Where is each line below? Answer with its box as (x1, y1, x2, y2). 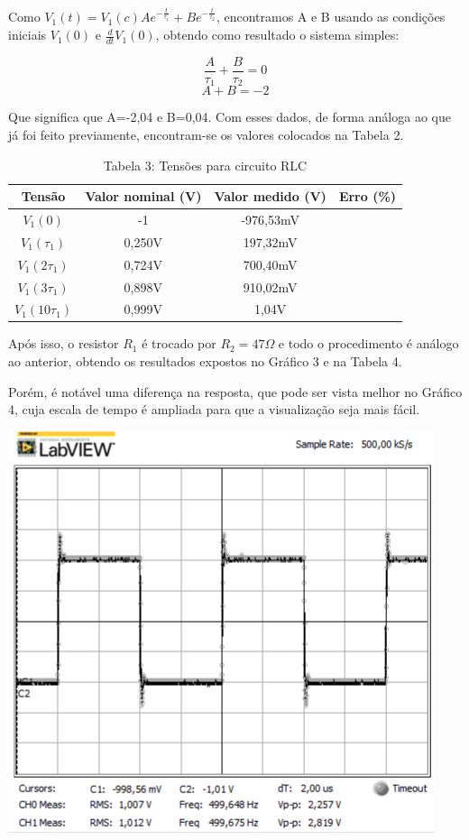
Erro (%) (338, 187, 397, 206)
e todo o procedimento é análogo (278, 334, 459, 353)
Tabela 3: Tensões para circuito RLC (103, 155, 308, 174)
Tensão (21, 187, 66, 206)
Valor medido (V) (214, 187, 326, 206)
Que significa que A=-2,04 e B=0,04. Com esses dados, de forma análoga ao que (8, 107, 451, 126)
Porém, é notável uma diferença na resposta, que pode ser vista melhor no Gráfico (8, 382, 463, 401)
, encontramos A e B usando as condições (216, 7, 446, 26)
